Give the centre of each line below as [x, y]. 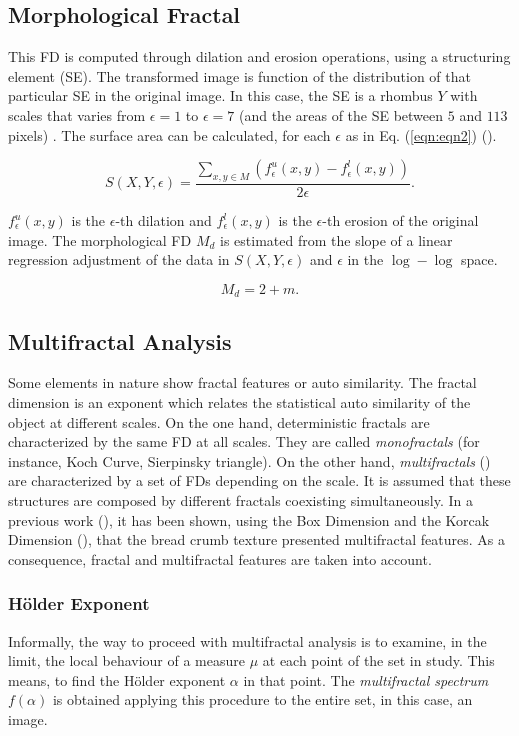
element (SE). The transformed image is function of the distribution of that [239, 75]
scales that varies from [77, 114]
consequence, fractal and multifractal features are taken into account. [220, 558]
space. [479, 259]
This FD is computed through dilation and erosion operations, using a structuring [259, 56]
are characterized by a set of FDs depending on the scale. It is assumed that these [259, 480]
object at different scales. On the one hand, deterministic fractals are [219, 421]
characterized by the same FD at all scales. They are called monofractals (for [244, 441]
